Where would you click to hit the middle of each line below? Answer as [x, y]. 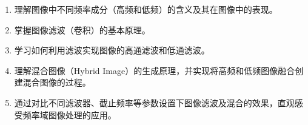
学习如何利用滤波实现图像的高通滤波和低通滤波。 [112, 50]
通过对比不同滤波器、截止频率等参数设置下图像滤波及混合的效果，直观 [154, 102]
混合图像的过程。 [57, 82]
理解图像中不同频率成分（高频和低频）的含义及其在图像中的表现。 [146, 9]
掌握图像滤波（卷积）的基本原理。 [82, 29]
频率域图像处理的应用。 [69, 114]
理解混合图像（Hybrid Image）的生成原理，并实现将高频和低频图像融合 [155, 70]
